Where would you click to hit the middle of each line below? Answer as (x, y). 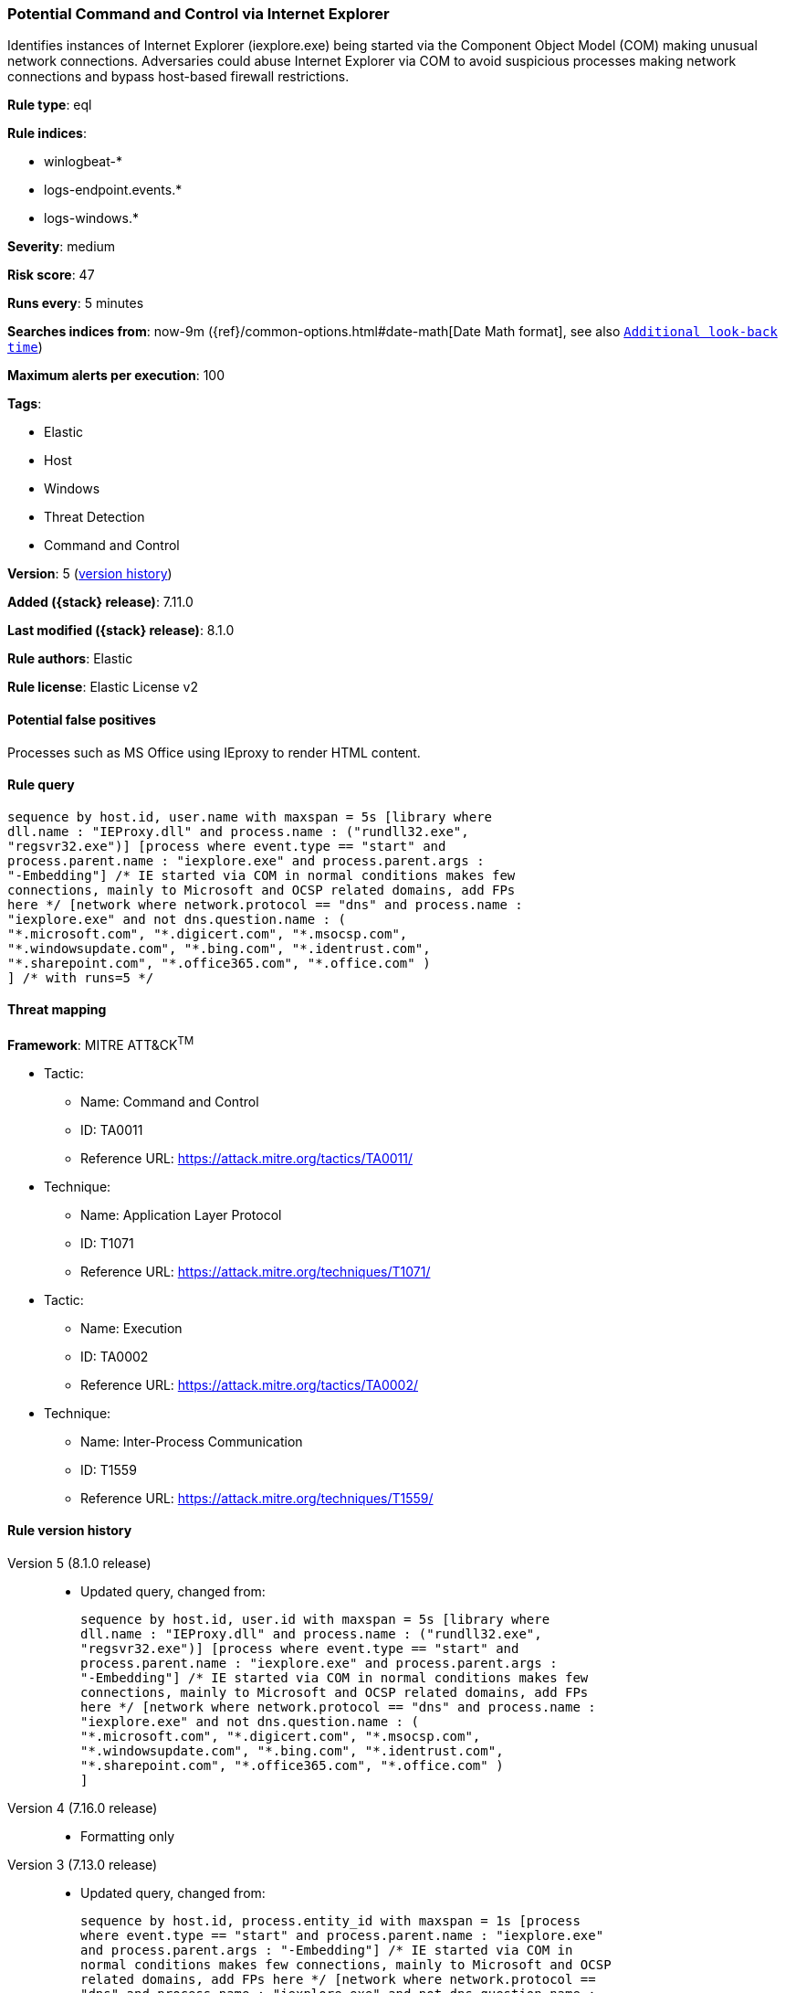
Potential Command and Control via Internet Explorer (199, 14)
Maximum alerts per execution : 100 (116, 376)
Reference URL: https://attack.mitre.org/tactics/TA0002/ (250, 1384)
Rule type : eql (50, 105)
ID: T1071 (107, 1243)
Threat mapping (57, 1010)
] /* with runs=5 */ (81, 977)
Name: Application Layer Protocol (181, 1214)
